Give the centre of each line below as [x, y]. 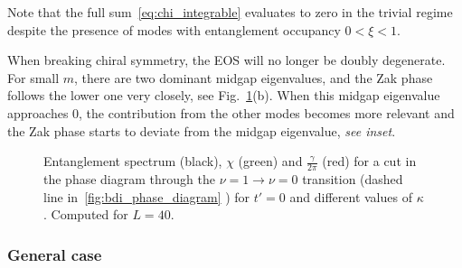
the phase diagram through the [129, 178]
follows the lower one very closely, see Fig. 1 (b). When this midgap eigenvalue [224, 95]
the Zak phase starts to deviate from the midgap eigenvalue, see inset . [202, 130]
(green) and [270, 161]
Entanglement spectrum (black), [133, 161]
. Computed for [86, 214]
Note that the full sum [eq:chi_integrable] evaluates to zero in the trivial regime [230, 12]
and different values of [351, 196]
